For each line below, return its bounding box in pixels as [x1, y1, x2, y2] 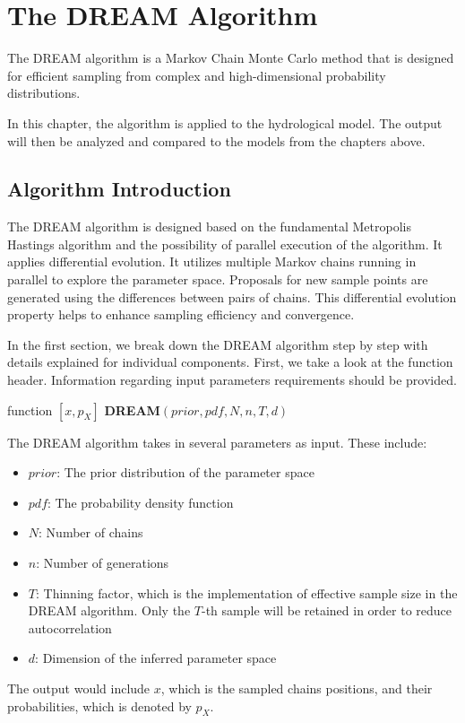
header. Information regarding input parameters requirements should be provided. [7, 370, 457, 389]
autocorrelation [28, 618, 112, 637]
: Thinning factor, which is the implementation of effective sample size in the [35, 583, 458, 602]
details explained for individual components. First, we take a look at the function [7, 353, 453, 371]
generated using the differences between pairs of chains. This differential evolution [7, 287, 457, 306]
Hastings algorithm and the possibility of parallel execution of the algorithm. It [7, 234, 443, 253]
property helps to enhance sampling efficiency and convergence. [7, 305, 355, 324]
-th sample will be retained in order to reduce [201, 601, 452, 620]
